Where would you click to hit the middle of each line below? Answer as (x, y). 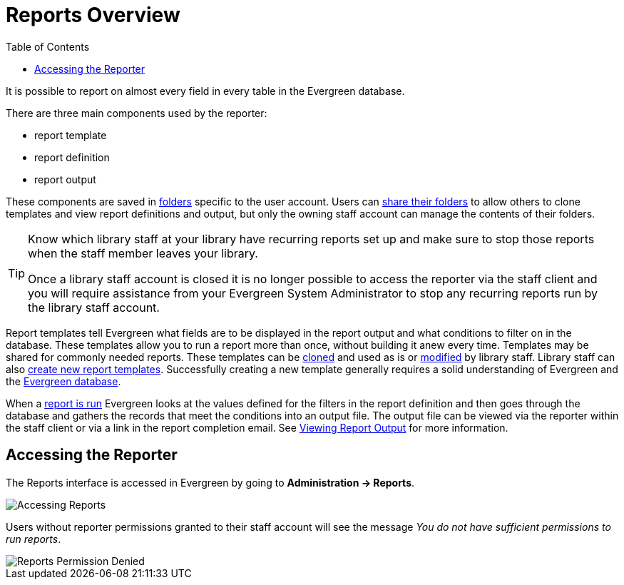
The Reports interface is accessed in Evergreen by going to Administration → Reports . (210, 482)
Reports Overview (93, 15)
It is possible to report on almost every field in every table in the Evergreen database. (205, 91)
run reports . (34, 539)
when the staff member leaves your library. (143, 253)
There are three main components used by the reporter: (137, 113)
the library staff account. (94, 307)
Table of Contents (48, 46)
